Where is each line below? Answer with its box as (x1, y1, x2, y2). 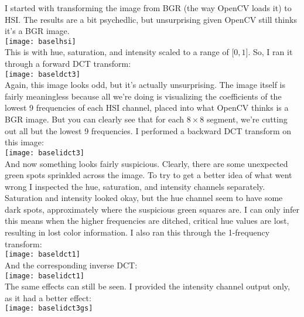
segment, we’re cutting (206, 113, 288, 125)
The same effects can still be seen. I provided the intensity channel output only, (5, 280, 290, 292)
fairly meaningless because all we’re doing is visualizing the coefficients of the (5, 90, 282, 102)
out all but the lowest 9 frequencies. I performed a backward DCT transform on (5, 124, 292, 137)
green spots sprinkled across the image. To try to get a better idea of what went (5, 169, 292, 181)
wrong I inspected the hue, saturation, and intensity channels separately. (5, 180, 265, 192)
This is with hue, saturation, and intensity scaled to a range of (5, 46, 229, 58)
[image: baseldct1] (5, 250, 80, 259)
